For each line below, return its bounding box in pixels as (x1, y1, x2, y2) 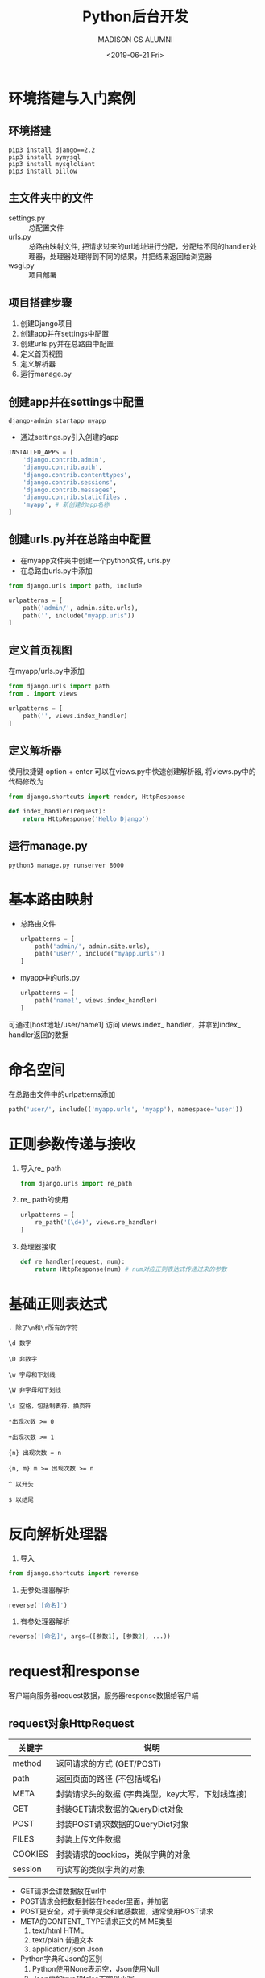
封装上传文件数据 (56, 1834, 122, 1845)
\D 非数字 (8, 1355, 38, 1363)
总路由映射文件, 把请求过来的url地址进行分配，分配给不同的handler (28, 241, 250, 251)
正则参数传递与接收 (8, 1135, 136, 1153)
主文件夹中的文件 (8, 191, 93, 205)
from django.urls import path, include (8, 582, 143, 590)
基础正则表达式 (8, 1294, 108, 1313)
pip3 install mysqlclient (8, 160, 95, 168)
